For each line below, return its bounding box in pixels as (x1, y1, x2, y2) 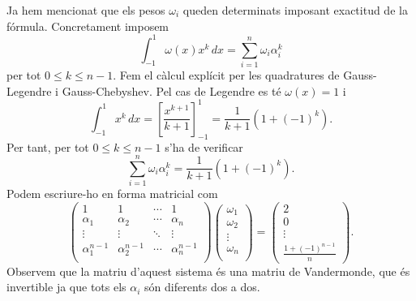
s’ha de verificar (165, 138, 243, 155)
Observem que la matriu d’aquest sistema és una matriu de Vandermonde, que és (6, 262, 410, 279)
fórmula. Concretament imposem (6, 17, 169, 34)
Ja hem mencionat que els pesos (6, 2, 165, 18)
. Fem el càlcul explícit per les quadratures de (113, 67, 340, 84)
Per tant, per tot (6, 138, 89, 155)
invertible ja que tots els (6, 278, 127, 295)
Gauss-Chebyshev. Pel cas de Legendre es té (62, 82, 281, 99)
